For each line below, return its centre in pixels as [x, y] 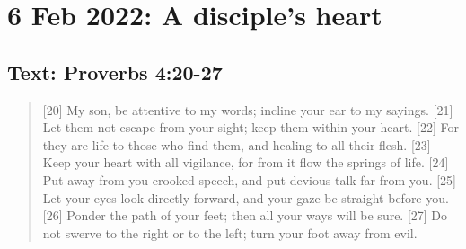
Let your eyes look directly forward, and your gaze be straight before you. [246, 197]
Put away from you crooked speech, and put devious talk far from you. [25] [249, 179]
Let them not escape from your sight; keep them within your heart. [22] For [251, 127]
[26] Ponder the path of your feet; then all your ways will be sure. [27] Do [245, 215]
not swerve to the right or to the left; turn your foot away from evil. [230, 232]
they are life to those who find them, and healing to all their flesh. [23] [237, 144]
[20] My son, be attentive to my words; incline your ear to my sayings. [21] [248, 109]
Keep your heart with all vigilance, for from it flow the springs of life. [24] [246, 162]
